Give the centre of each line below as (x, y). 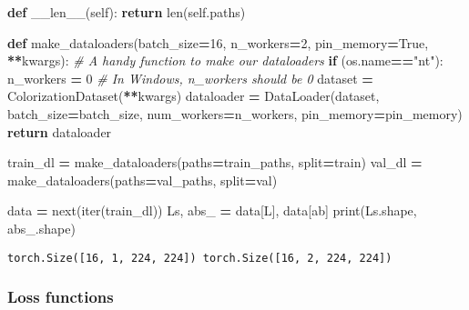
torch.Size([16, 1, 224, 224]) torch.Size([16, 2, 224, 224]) (200, 258)
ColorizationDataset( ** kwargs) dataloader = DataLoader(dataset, (194, 96)
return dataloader (60, 131)
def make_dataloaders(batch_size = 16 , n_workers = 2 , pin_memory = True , (218, 42)
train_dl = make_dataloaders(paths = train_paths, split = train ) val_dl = (215, 162)
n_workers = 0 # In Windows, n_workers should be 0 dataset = (190, 78)
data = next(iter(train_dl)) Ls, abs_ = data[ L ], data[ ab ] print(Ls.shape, (212, 210)
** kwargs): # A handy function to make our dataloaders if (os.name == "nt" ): (225, 60)
